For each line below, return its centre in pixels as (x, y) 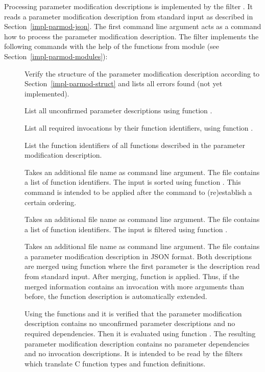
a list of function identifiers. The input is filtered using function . (126, 229)
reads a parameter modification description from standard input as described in (129, 16)
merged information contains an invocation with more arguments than (135, 286)
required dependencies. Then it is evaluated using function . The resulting (140, 333)
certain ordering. (51, 202)
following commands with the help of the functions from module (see (112, 46)
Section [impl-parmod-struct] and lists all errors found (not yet (124, 83)
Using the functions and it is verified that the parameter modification (133, 313)
